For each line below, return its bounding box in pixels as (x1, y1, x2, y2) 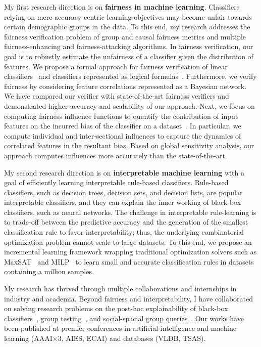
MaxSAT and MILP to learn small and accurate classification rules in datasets (4, 256, 254, 267)
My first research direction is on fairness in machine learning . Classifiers (4, 2, 240, 12)
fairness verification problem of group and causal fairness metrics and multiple (4, 31, 246, 41)
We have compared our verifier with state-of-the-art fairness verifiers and (4, 91, 229, 101)
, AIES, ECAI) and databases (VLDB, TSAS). (61, 333, 206, 343)
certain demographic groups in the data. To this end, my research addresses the (4, 21, 250, 32)
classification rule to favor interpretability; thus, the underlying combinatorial (4, 227, 244, 237)
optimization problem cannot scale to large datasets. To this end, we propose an (4, 236, 252, 247)
